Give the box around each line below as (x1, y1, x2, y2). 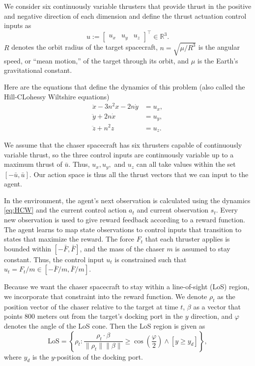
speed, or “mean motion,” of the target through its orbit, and (4, 55, 189, 65)
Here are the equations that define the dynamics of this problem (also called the (4, 82, 245, 92)
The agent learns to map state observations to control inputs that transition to (4, 224, 242, 234)
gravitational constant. (4, 65, 72, 75)
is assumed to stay (175, 243, 230, 253)
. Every (216, 205, 238, 215)
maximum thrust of (4, 159, 62, 169)
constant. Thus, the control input (4, 254, 104, 264)
